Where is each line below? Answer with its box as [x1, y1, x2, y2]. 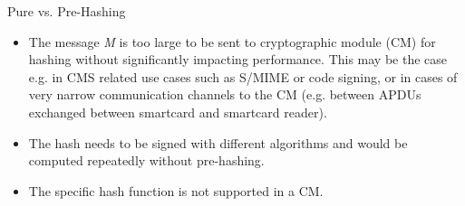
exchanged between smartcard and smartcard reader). [28, 102, 327, 121]
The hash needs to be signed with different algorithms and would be [28, 133, 408, 152]
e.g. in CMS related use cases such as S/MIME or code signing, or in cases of [28, 67, 458, 86]
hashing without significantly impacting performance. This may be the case [28, 50, 448, 69]
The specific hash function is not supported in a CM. [28, 181, 324, 200]
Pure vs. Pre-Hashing [7, 2, 126, 20]
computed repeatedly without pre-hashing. [28, 151, 265, 170]
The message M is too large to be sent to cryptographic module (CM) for [28, 32, 436, 51]
